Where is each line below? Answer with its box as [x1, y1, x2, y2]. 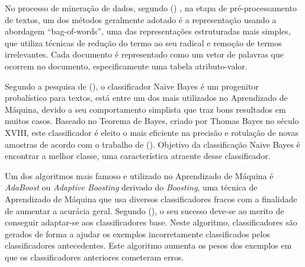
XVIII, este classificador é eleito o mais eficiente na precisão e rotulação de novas [5, 126, 298, 138]
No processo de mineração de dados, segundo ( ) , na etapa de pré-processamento [5, 2, 297, 14]
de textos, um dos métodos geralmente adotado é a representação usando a [5, 13, 277, 26]
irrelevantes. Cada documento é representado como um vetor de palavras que [5, 48, 284, 61]
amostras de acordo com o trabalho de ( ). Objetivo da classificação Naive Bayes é [5, 138, 300, 150]
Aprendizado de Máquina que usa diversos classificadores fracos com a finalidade [5, 192, 297, 205]
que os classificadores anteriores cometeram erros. [5, 250, 184, 263]
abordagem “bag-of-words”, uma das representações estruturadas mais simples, [5, 25, 291, 37]
